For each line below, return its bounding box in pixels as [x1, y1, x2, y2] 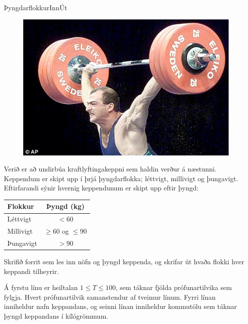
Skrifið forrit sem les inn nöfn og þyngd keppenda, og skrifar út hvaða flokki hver [4, 256, 244, 267]
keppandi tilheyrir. [4, 266, 59, 276]
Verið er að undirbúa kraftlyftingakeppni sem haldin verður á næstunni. [4, 164, 217, 174]
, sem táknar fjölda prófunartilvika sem [115, 282, 232, 292]
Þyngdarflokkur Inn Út [4, 2, 67, 12]
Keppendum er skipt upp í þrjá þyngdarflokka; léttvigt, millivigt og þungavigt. [4, 173, 238, 183]
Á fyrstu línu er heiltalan [4, 282, 78, 292]
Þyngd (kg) [46, 201, 85, 211]
